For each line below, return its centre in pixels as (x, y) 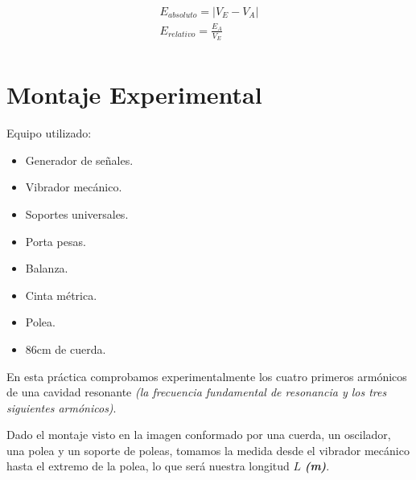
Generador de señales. (79, 160)
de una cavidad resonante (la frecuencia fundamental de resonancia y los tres (197, 392)
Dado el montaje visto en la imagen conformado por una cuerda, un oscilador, (199, 435)
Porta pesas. (56, 241)
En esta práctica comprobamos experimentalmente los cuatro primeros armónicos (207, 376)
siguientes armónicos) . (62, 407)
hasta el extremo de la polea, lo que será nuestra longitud (148, 466)
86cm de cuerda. (66, 349)
